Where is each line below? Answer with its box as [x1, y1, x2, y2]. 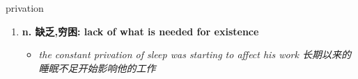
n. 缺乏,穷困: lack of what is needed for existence [22, 24, 259, 38]
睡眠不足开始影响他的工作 [38, 60, 156, 75]
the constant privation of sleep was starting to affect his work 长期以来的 [38, 47, 351, 62]
